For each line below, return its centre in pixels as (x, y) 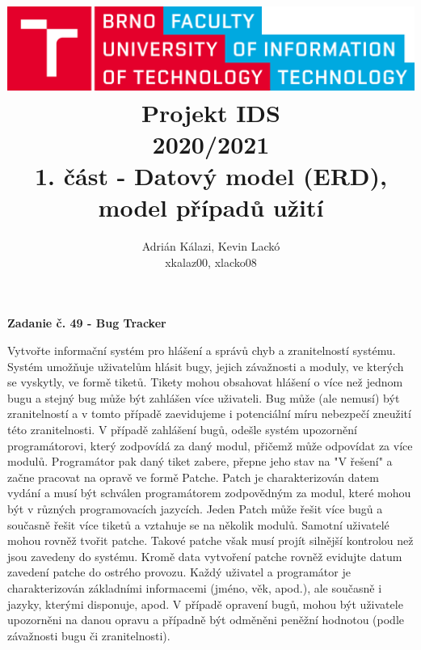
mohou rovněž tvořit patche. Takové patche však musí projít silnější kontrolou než (210, 540)
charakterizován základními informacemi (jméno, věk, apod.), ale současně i (195, 587)
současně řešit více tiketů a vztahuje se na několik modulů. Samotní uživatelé (198, 524)
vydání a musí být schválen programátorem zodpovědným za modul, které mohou (209, 493)
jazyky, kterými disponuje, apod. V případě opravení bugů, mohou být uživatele (205, 604)
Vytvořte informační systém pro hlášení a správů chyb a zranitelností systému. (202, 350)
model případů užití (211, 207)
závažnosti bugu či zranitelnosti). (89, 635)
